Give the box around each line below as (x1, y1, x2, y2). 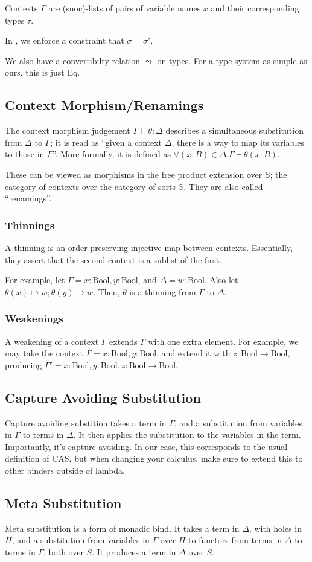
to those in (5, 148, 45, 160)
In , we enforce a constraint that (5, 34, 124, 47)
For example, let (5, 273, 65, 286)
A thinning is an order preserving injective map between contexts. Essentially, (5, 241, 293, 253)
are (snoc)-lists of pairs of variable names (48, 2, 201, 14)
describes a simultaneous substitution (165, 124, 304, 137)
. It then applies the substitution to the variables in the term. (73, 428, 301, 441)
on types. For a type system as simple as (157, 54, 307, 67)
